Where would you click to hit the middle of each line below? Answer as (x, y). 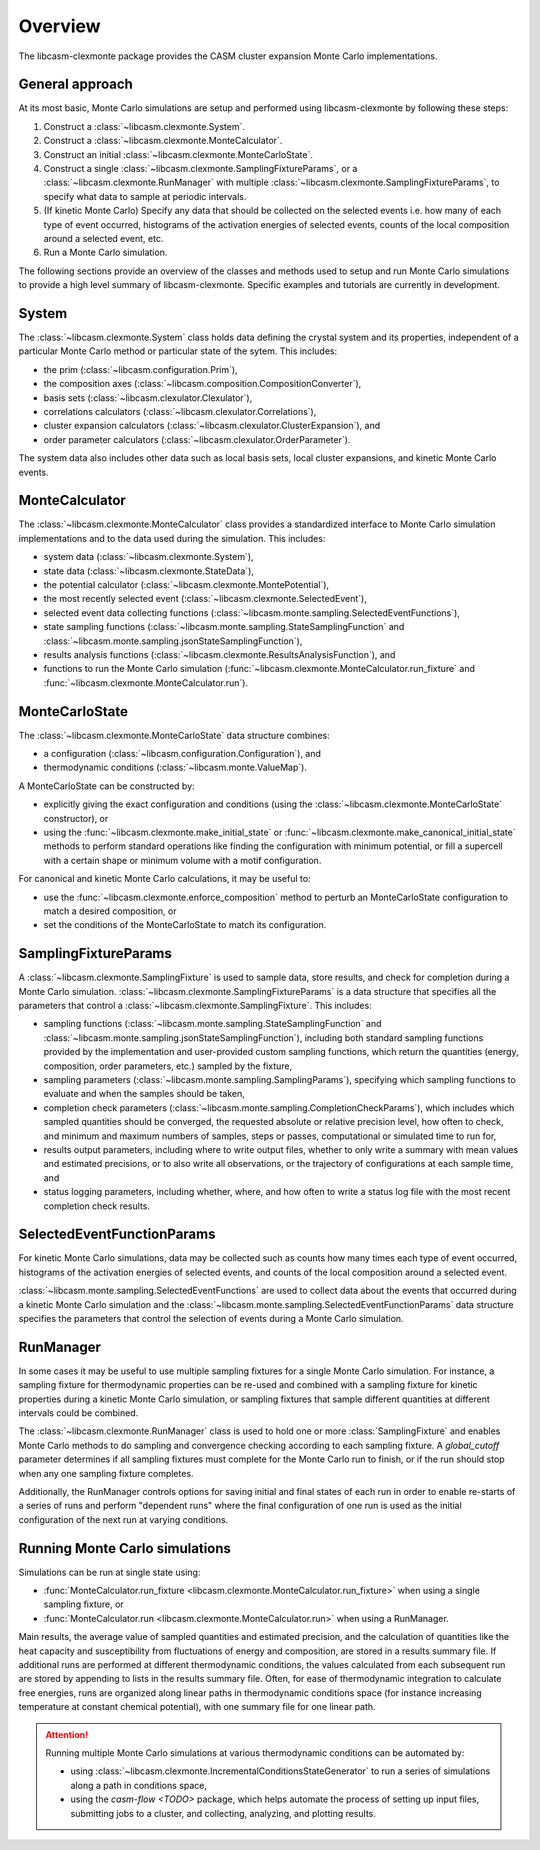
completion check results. (96, 1206)
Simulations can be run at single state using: (109, 1572)
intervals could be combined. (78, 1413)
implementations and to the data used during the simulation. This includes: (172, 538)
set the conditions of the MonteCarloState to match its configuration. (185, 925)
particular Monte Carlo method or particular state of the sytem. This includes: (178, 351)
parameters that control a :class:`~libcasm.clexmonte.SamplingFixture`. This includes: (195, 1006)
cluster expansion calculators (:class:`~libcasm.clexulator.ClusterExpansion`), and (212, 426)
